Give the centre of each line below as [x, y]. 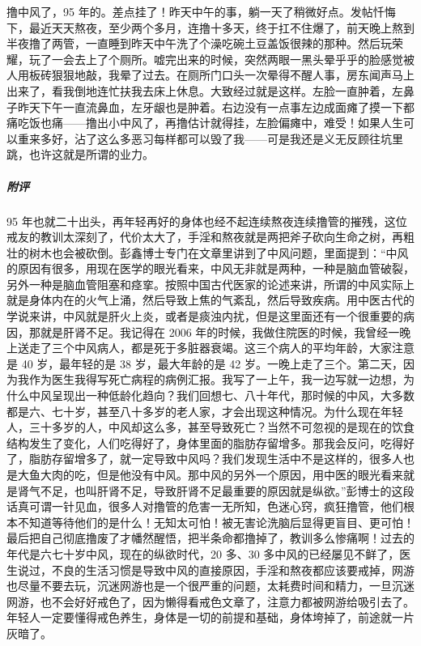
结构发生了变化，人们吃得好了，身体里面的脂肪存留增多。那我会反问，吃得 [205, 442]
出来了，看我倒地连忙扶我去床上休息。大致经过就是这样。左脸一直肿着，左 [205, 90]
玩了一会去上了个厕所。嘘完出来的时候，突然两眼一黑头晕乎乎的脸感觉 [216, 59]
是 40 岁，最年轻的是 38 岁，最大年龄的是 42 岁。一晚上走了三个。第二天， [205, 363]
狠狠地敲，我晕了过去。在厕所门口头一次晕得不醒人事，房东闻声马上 [233, 75]
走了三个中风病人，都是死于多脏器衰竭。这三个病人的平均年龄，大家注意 [221, 348]
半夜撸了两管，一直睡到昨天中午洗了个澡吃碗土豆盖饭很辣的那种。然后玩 [199, 43]
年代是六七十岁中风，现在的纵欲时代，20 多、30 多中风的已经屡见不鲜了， [203, 553]
